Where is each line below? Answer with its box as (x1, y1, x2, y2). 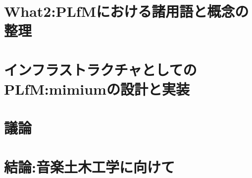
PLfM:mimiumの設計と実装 (4, 78, 190, 99)
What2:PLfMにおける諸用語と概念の (4, 1, 249, 21)
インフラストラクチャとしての (4, 59, 197, 79)
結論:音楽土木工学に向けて (4, 156, 175, 177)
